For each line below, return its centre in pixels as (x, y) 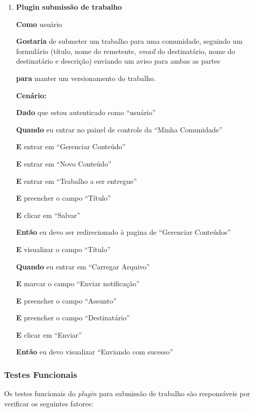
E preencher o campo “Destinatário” (73, 318)
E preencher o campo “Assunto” (66, 300)
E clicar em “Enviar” (49, 334)
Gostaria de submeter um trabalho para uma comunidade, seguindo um (129, 41)
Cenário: (31, 95)
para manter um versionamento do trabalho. (86, 78)
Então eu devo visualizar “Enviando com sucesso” (94, 352)
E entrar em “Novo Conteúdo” (63, 163)
